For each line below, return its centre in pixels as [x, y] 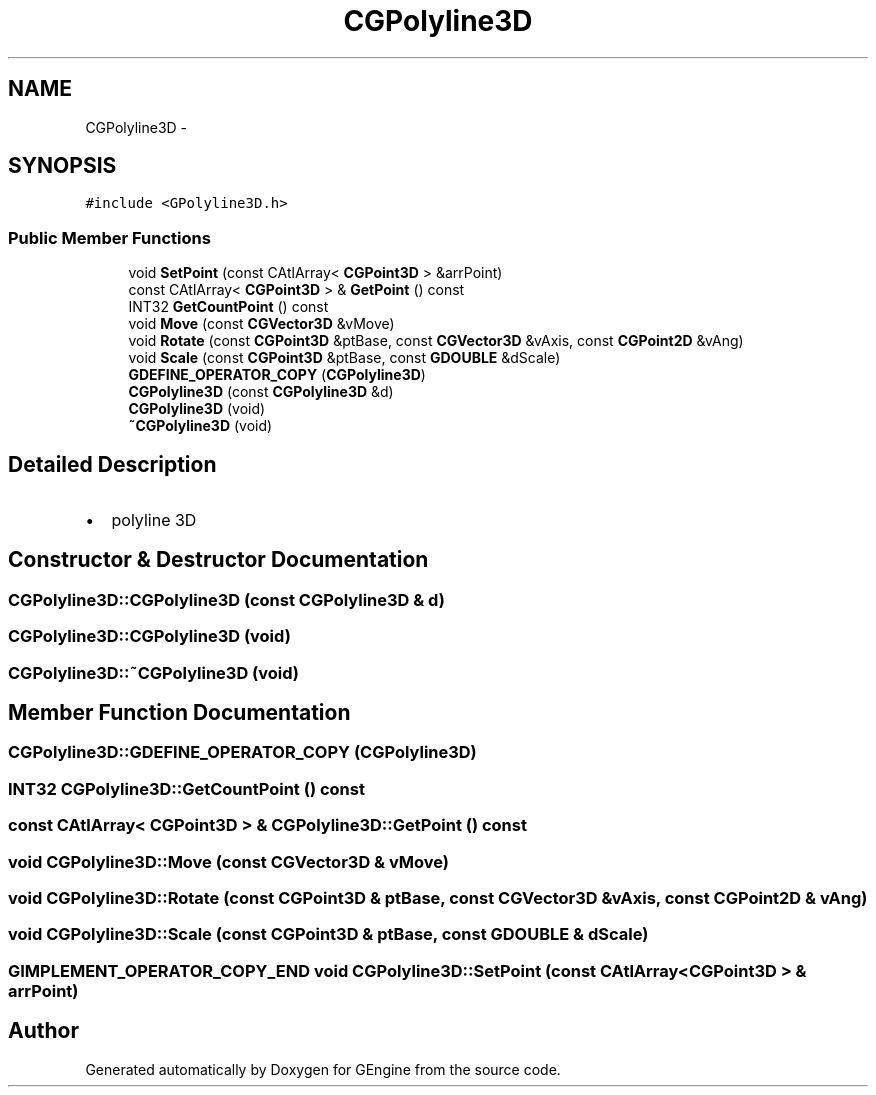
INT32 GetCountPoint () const [228, 307]
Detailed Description [112, 464]
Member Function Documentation [179, 713]
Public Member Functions [109, 237]
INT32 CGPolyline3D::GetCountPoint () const [186, 788]
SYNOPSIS [62, 166]
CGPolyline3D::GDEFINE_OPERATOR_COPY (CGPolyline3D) [242, 752]
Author [43, 1031]
